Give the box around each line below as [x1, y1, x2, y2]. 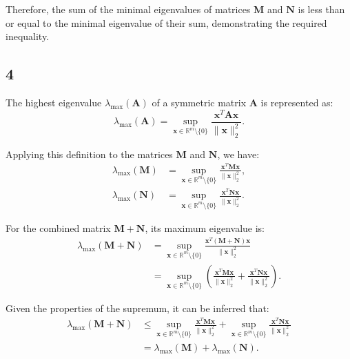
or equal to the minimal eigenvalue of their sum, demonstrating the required [6, 15, 327, 30]
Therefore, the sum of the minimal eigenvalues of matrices [6, 2, 251, 16]
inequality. [6, 29, 50, 43]
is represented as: [260, 95, 333, 109]
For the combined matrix [6, 221, 111, 235]
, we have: [217, 146, 260, 161]
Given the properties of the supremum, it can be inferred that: [6, 301, 269, 316]
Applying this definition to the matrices [6, 146, 173, 161]
